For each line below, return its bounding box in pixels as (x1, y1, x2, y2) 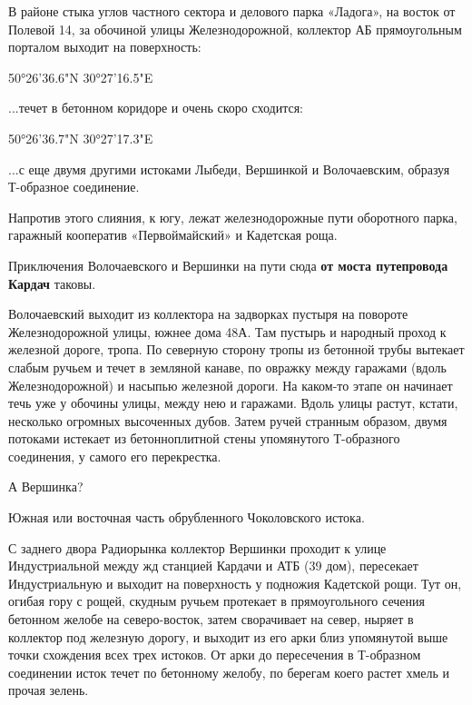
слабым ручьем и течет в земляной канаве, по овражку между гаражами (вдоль (8, 357, 447, 376)
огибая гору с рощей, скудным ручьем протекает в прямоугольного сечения (8, 591, 425, 611)
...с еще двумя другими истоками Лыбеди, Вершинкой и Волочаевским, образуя (8, 159, 450, 178)
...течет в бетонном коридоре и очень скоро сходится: (8, 98, 303, 117)
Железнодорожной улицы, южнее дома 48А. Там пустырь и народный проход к (8, 322, 447, 341)
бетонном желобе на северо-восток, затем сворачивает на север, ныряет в (8, 610, 414, 629)
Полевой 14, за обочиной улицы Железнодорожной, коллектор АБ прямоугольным (8, 19, 462, 38)
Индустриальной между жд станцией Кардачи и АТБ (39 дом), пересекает (8, 556, 418, 575)
